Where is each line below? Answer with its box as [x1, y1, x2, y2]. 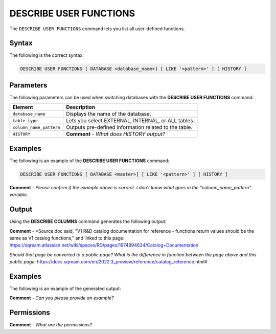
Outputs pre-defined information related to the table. [65, 124, 193, 131]
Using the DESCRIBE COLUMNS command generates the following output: [9, 218, 167, 225]
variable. [9, 192, 28, 198]
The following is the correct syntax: [9, 52, 84, 58]
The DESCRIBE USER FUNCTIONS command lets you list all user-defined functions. [9, 26, 185, 32]
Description [65, 104, 96, 111]
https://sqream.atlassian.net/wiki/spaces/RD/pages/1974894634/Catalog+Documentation [9, 242, 199, 248]
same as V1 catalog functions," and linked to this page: [9, 235, 125, 241]
